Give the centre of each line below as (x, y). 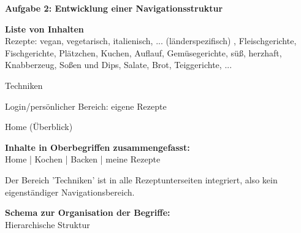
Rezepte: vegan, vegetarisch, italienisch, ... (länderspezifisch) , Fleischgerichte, (151, 41)
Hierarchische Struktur (48, 224)
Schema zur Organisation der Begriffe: (88, 212)
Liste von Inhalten (44, 29)
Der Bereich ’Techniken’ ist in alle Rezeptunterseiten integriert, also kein (141, 179)
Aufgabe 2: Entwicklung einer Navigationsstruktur (114, 8)
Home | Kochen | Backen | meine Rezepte (83, 159)
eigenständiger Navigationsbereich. (70, 192)
